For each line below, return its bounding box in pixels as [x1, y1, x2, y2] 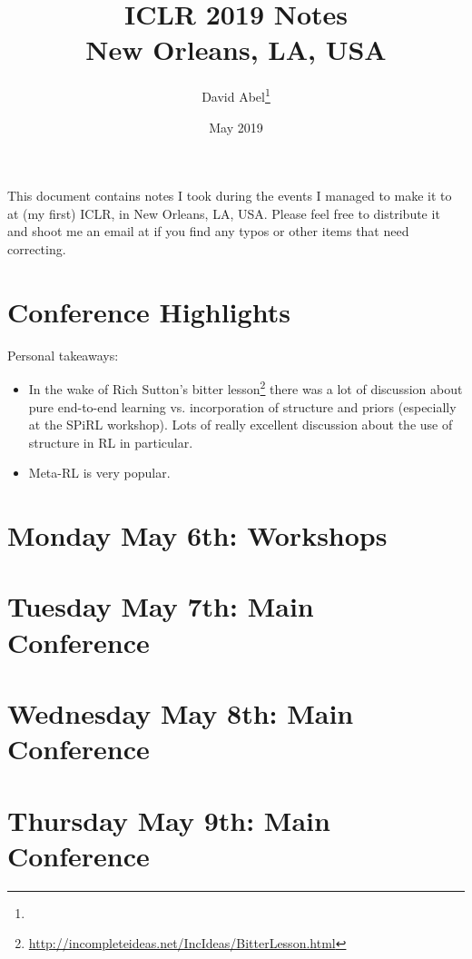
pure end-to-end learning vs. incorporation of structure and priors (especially [28, 397, 457, 416]
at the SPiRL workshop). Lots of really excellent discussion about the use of [28, 415, 453, 434]
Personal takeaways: [7, 345, 119, 364]
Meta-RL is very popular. [28, 463, 171, 482]
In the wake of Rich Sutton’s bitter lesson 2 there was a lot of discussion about [28, 377, 463, 398]
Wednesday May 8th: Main [7, 695, 354, 731]
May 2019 [209, 117, 263, 136]
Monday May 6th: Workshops [7, 517, 388, 554]
